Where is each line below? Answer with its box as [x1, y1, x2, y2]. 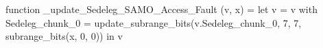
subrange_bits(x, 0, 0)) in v [5, 29, 123, 43]
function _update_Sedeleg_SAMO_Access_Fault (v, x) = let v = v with [5, 2, 318, 16]
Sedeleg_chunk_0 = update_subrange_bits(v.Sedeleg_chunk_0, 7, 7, [5, 15, 302, 29]
